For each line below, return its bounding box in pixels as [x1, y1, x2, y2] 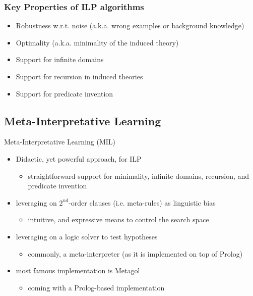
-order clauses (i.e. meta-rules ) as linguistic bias [69, 197, 216, 208]
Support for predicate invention [16, 88, 113, 98]
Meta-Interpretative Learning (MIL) [4, 136, 116, 147]
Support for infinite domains [16, 54, 104, 65]
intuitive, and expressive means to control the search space [28, 214, 209, 225]
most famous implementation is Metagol [16, 265, 140, 276]
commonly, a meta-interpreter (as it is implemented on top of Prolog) [28, 248, 243, 259]
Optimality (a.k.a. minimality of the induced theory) [16, 37, 179, 47]
